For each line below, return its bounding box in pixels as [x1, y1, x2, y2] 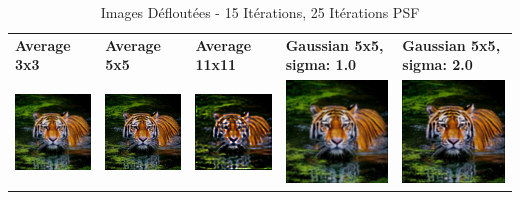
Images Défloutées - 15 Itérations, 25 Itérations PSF [100, 2, 420, 22]
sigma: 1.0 [285, 54, 357, 75]
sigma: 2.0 [402, 54, 473, 75]
